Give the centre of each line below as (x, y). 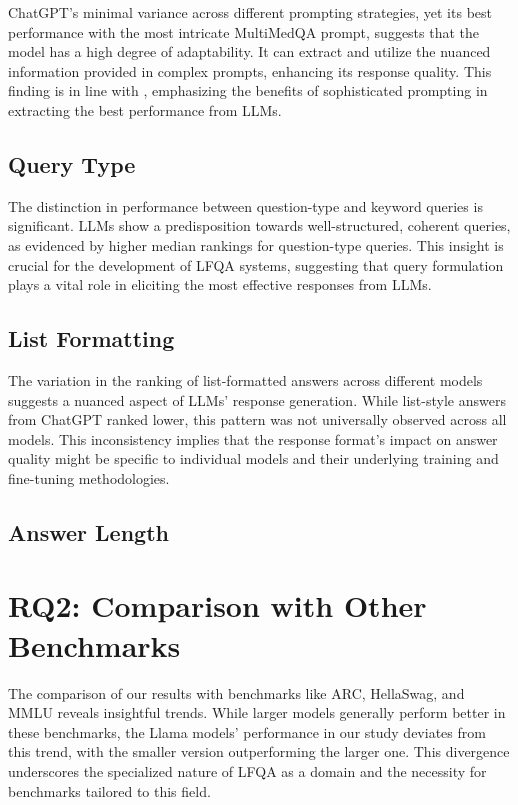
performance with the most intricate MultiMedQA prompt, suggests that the (244, 31)
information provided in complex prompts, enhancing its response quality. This (250, 70)
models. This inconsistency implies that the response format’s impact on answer (253, 438)
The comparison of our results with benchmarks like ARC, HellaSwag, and (236, 692)
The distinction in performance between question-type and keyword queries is (245, 205)
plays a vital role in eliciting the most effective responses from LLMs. (220, 284)
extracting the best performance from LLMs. (145, 109)
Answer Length (88, 531)
